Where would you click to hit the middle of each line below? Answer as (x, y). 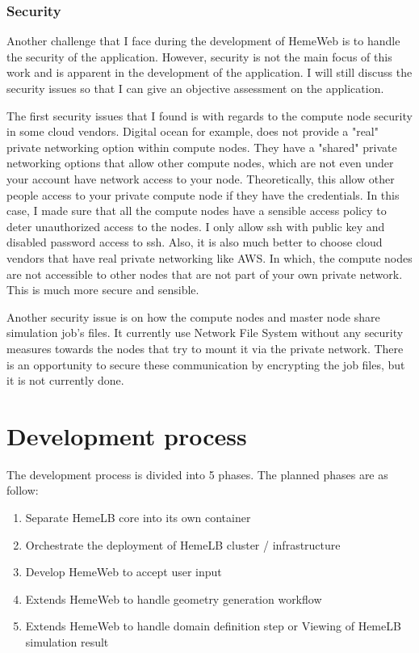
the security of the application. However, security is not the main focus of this (199, 56)
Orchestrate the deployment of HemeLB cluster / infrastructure (183, 544)
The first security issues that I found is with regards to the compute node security (209, 115)
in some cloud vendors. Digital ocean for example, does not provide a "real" (193, 131)
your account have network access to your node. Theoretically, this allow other (201, 178)
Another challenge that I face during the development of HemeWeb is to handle (203, 41)
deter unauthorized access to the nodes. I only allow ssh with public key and (196, 226)
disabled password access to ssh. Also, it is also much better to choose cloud (195, 242)
